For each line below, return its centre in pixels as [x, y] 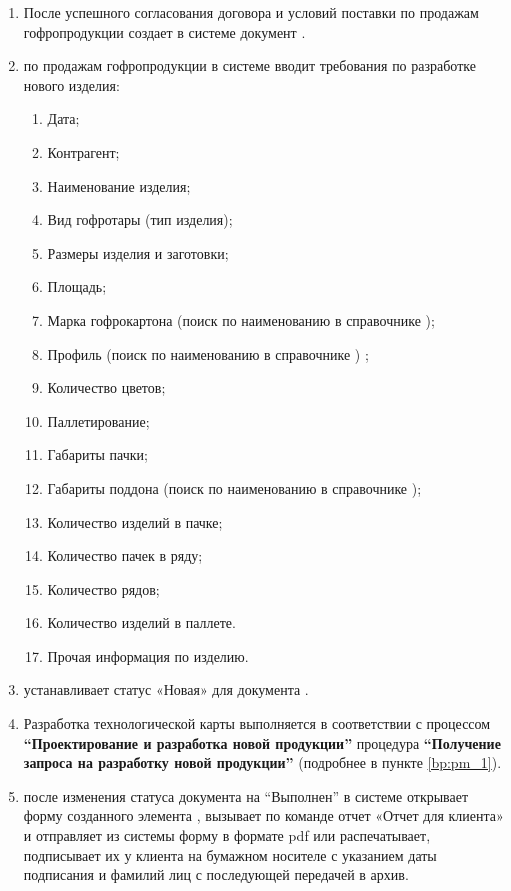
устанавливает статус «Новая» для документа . [166, 689]
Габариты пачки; [97, 454]
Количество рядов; [103, 588]
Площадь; [77, 286]
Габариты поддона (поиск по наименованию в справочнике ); [234, 487]
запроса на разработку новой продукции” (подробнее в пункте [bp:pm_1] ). [262, 762]
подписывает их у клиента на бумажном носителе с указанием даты [230, 854]
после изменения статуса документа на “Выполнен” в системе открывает [246, 795]
